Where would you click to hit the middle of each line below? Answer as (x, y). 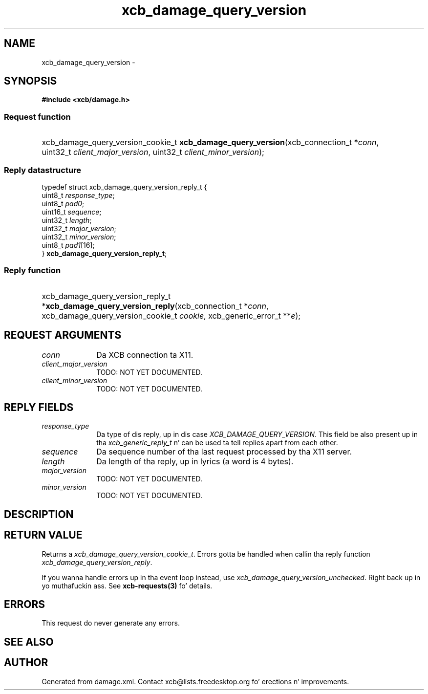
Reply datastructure (43, 170)
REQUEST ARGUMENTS (63, 335)
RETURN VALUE (43, 535)
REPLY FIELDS (39, 407)
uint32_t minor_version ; (79, 237)
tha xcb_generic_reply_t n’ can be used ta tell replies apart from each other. (217, 443)
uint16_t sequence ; (72, 212)
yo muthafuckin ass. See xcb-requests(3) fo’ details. (127, 586)
